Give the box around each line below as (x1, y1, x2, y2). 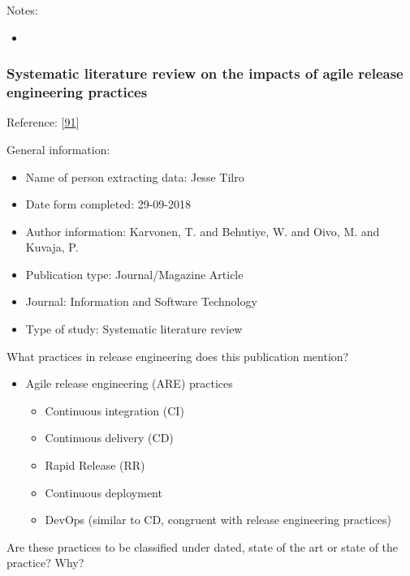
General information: (6, 140, 110, 157)
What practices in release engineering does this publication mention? (6, 347, 349, 364)
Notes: (6, 2, 38, 18)
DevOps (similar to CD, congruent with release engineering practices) (45, 511, 391, 528)
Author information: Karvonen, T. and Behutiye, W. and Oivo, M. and (25, 222, 380, 239)
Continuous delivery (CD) (45, 429, 174, 446)
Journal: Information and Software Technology (25, 293, 257, 310)
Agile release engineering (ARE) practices (25, 375, 233, 392)
